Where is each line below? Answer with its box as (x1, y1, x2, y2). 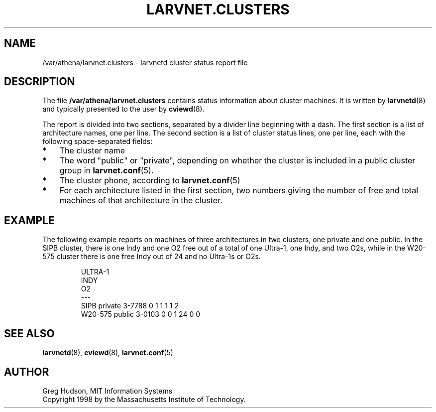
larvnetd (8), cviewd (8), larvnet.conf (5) (42, 348, 173, 357)
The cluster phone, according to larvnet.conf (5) (59, 175, 240, 186)
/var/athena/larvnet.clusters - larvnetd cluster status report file (42, 58, 248, 67)
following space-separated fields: (42, 137, 153, 146)
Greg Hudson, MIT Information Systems (42, 386, 173, 395)
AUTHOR (4, 365, 49, 378)
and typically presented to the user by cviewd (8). (42, 105, 205, 114)
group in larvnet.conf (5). (59, 165, 154, 176)
